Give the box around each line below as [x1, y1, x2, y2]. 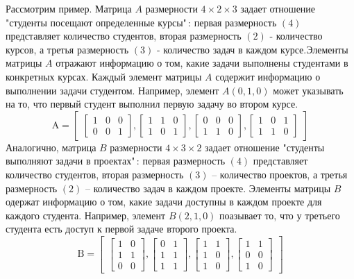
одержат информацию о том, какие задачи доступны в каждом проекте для [6, 194, 322, 209]
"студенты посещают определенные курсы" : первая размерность [6, 15, 277, 29]
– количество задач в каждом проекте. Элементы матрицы [85, 180, 331, 195]
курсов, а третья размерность [6, 42, 129, 56]
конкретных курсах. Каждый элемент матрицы [6, 69, 202, 83]
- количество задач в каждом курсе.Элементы [156, 42, 348, 56]
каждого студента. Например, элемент [6, 208, 166, 222]
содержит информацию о [215, 69, 321, 83]
